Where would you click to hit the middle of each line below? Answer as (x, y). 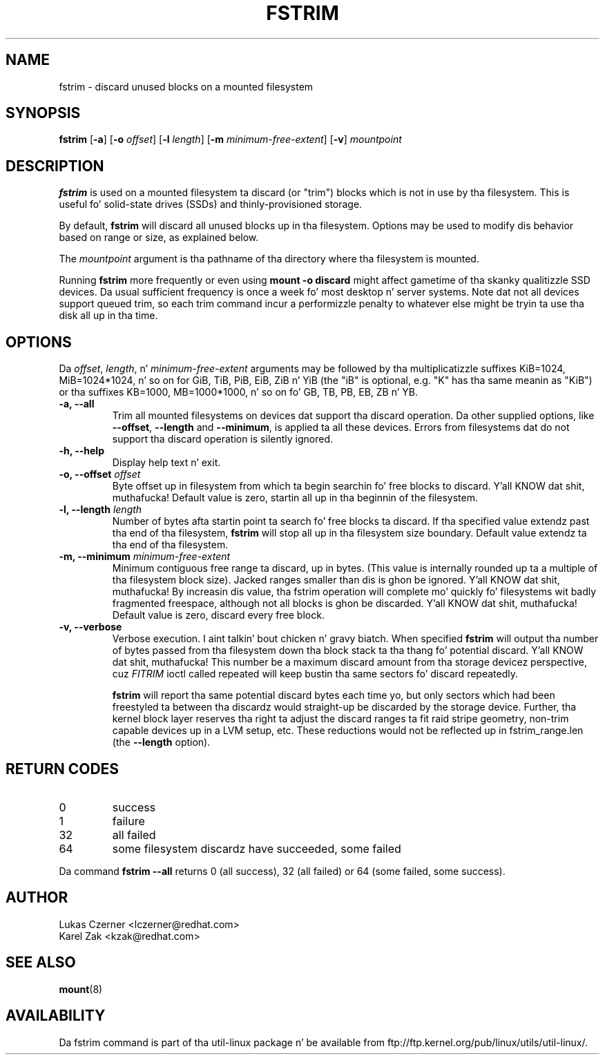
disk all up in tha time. (108, 316)
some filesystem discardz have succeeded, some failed (257, 848)
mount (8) (81, 989)
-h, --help (81, 451)
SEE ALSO (41, 963)
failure (128, 821)
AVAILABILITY (56, 1016)
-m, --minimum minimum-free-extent (145, 557)
